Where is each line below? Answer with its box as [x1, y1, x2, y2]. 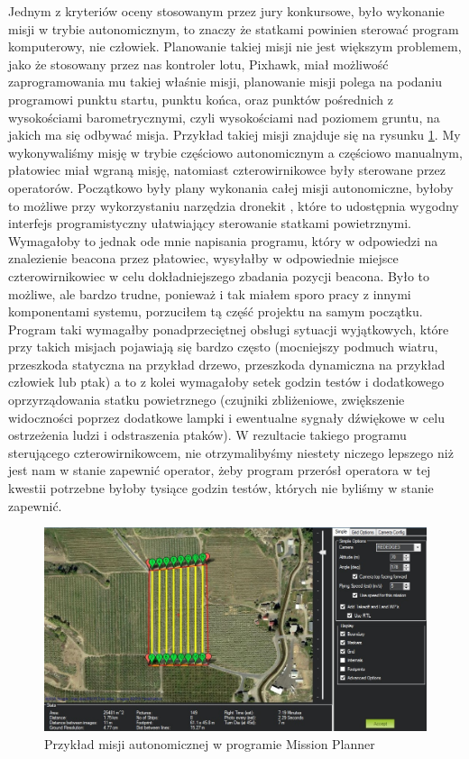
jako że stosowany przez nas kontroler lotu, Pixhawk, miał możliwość [8, 54, 389, 73]
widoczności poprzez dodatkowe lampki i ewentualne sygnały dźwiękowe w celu [8, 407, 445, 426]
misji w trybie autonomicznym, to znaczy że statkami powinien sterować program [8, 19, 459, 38]
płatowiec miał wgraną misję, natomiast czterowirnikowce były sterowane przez [8, 160, 446, 179]
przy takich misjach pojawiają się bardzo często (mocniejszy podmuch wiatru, [8, 337, 438, 356]
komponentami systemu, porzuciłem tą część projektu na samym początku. [8, 302, 423, 321]
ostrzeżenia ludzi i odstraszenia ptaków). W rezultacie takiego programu [8, 425, 407, 444]
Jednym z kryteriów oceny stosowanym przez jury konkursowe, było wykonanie [8, 2, 445, 20]
